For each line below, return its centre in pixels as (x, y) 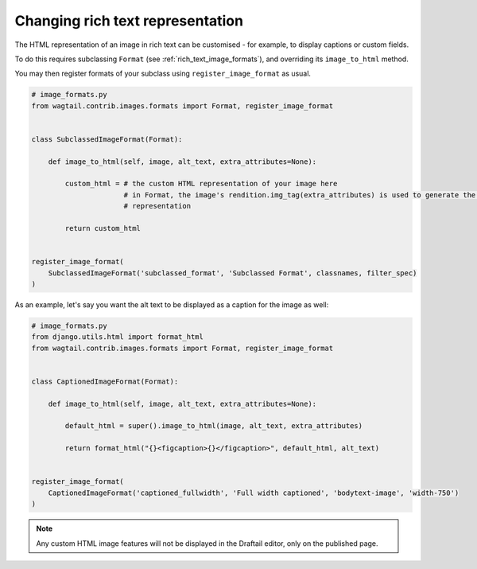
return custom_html (103, 228)
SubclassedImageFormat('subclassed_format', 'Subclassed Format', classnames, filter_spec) (233, 273)
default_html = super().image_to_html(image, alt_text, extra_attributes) (214, 426)
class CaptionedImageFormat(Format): (105, 381)
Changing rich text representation (129, 21)
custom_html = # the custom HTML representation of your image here (201, 184)
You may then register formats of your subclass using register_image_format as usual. (163, 74)
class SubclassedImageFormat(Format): (107, 139)
